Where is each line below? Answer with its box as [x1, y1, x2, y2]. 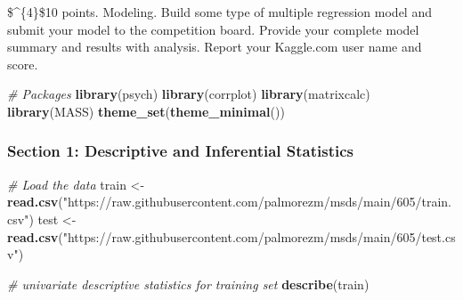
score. [7, 54, 38, 73]
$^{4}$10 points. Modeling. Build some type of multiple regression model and [7, 3, 432, 20]
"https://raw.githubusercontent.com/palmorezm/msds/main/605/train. [62, 192, 451, 211]
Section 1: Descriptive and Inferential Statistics [7, 140, 353, 162]
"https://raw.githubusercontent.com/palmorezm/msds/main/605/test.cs [62, 227, 456, 246]
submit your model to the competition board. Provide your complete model [7, 20, 419, 38]
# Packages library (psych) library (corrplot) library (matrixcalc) [7, 85, 370, 103]
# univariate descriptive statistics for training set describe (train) [7, 274, 370, 293]
